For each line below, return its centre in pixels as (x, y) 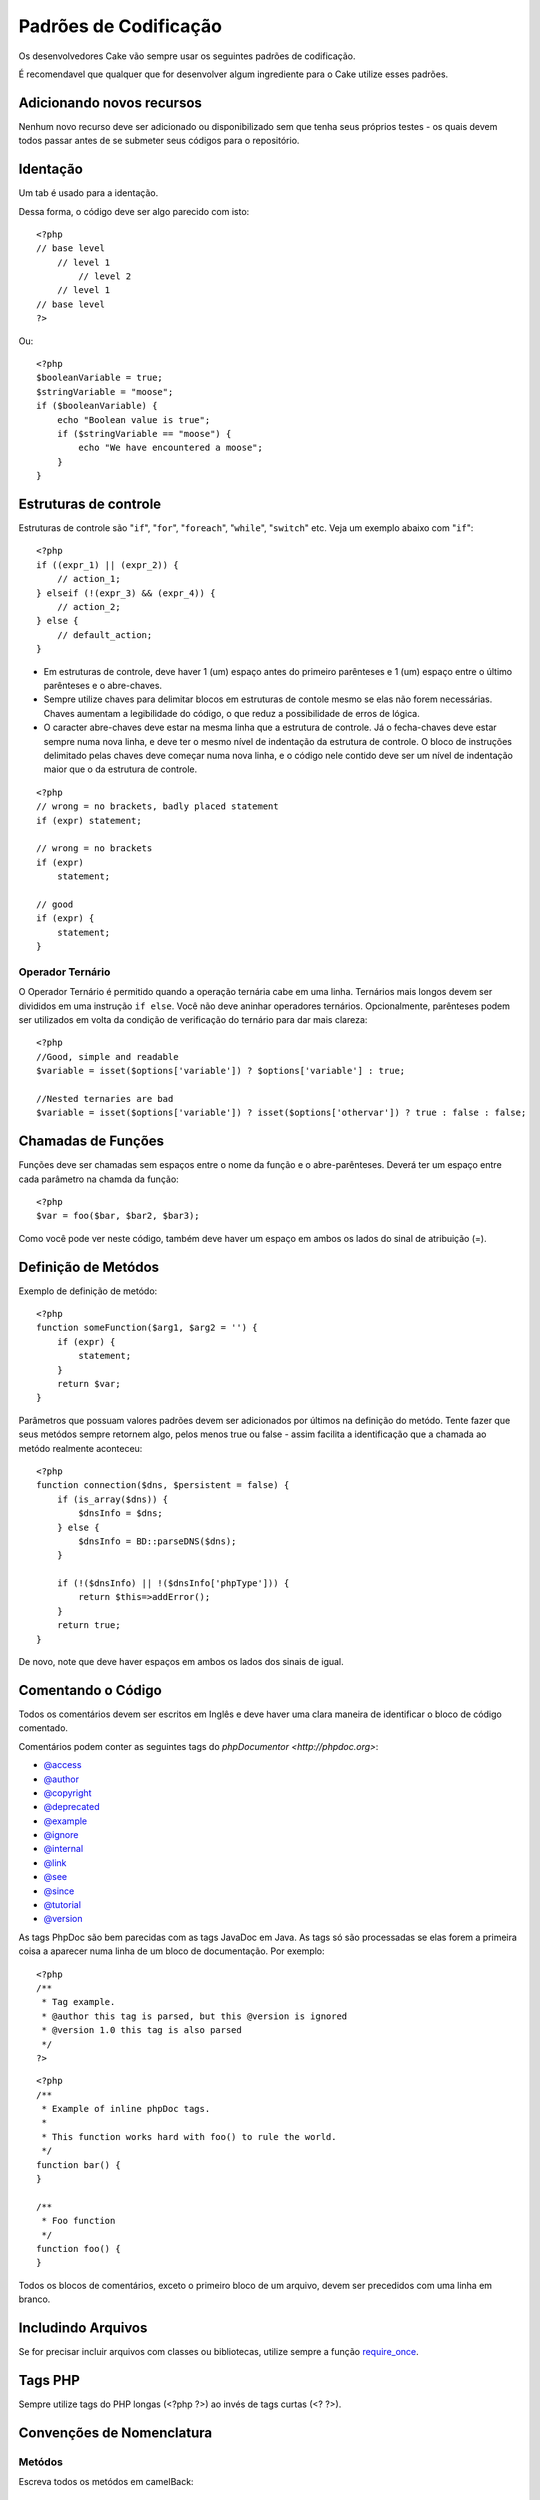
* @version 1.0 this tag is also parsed (141, 2030)
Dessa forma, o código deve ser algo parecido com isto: (134, 211)
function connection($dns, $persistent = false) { (163, 1485)
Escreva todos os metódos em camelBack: (106, 2482)
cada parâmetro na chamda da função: (98, 1179)
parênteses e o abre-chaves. (103, 685)
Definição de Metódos (89, 1266)
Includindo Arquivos (83, 2327)
